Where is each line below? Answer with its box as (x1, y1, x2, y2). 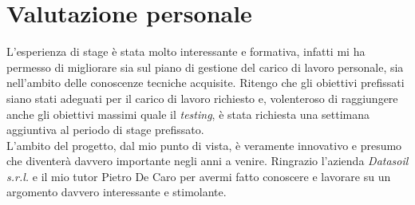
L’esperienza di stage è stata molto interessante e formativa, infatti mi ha (6, 43, 366, 60)
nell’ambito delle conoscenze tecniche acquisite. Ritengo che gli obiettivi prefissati (6, 74, 405, 91)
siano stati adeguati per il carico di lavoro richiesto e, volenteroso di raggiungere (6, 89, 398, 106)
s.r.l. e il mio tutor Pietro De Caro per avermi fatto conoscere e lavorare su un (6, 168, 391, 184)
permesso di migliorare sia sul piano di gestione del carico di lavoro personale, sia (6, 58, 404, 75)
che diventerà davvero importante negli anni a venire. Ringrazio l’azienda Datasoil (6, 152, 409, 169)
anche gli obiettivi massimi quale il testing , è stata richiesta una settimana (6, 105, 370, 122)
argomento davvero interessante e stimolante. (6, 183, 227, 200)
